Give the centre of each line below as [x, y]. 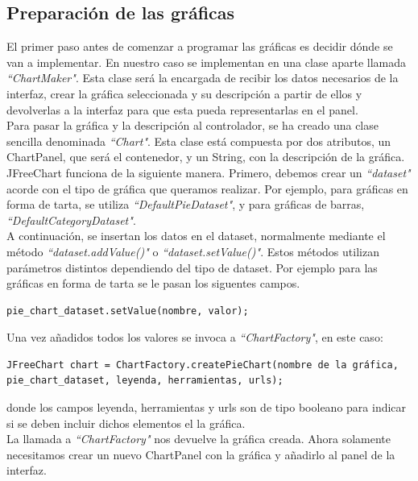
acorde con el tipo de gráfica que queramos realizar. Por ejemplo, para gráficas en [207, 188]
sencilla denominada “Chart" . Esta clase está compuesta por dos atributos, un [199, 141]
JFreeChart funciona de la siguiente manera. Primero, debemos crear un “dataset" [209, 172]
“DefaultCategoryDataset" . [71, 220]
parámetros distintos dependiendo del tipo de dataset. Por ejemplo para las [192, 267]
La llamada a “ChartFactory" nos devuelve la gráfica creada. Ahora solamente [199, 439]
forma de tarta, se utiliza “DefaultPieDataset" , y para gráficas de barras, [186, 204]
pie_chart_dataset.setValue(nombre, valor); [128, 311]
